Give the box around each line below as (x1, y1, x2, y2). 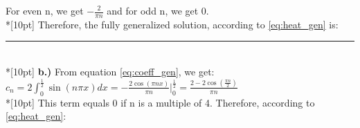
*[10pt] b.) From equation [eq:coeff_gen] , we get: (6, 64, 215, 79)
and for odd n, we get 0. (107, 3, 209, 17)
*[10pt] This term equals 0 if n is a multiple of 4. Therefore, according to (6, 95, 315, 109)
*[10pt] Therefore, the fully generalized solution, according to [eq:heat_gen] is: (6, 17, 339, 31)
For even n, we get (6, 3, 84, 17)
